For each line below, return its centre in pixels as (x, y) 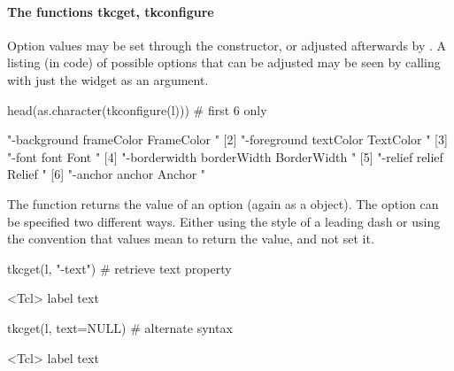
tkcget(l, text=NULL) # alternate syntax (120, 327)
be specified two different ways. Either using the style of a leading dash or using (224, 221)
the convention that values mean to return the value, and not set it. (191, 239)
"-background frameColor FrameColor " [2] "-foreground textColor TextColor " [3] (227, 139)
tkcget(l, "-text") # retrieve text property (119, 268)
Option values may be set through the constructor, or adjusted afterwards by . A (227, 45)
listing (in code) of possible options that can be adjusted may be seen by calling (224, 62)
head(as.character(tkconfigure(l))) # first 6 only (137, 109)
